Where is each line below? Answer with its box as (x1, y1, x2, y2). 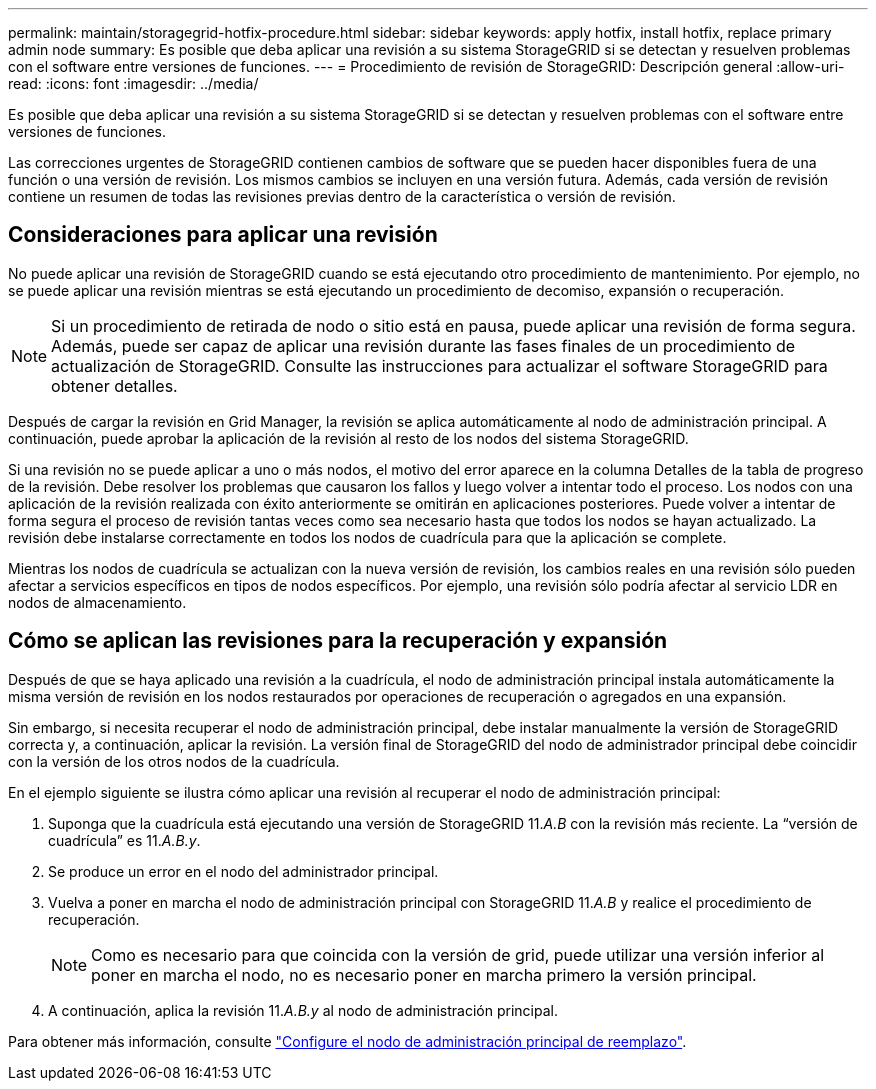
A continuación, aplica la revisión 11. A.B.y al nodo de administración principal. (48, 1001, 558, 1019)
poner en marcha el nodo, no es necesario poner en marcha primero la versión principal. (91, 964, 757, 985)
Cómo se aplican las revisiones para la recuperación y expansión (8, 628, 668, 654)
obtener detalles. (51, 375, 178, 396)
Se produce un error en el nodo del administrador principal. (48, 862, 439, 880)
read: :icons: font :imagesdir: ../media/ (8, 75, 259, 92)
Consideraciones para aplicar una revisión (8, 222, 438, 248)
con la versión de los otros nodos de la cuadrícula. (8, 752, 340, 770)
